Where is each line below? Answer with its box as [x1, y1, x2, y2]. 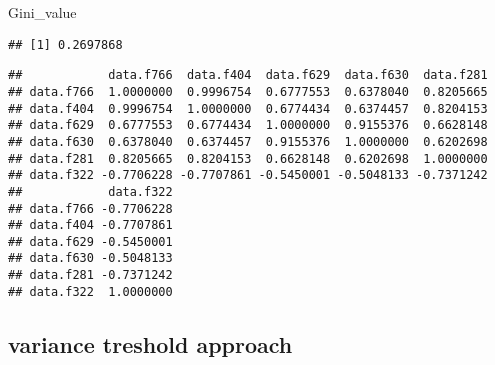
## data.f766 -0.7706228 [8, 201, 173, 216]
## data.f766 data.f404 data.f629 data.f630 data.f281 [8, 68, 488, 83]
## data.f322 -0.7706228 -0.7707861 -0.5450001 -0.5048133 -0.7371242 [8, 168, 488, 183]
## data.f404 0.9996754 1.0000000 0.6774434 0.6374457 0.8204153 [8, 101, 488, 116]
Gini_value [8, 2, 77, 22]
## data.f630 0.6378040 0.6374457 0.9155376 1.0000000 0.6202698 [8, 134, 488, 149]
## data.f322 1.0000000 [8, 284, 173, 299]
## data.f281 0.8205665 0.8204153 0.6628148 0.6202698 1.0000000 [8, 151, 488, 166]
